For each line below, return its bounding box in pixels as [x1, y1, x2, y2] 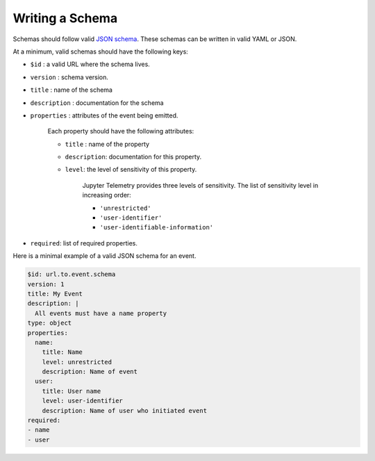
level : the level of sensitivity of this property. [65, 165, 197, 174]
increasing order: [82, 191, 131, 200]
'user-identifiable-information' [99, 223, 214, 232]
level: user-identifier [42, 397, 123, 405]
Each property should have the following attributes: [47, 127, 194, 136]
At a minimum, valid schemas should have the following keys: [12, 47, 189, 56]
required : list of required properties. [30, 238, 138, 247]
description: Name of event [42, 368, 138, 375]
